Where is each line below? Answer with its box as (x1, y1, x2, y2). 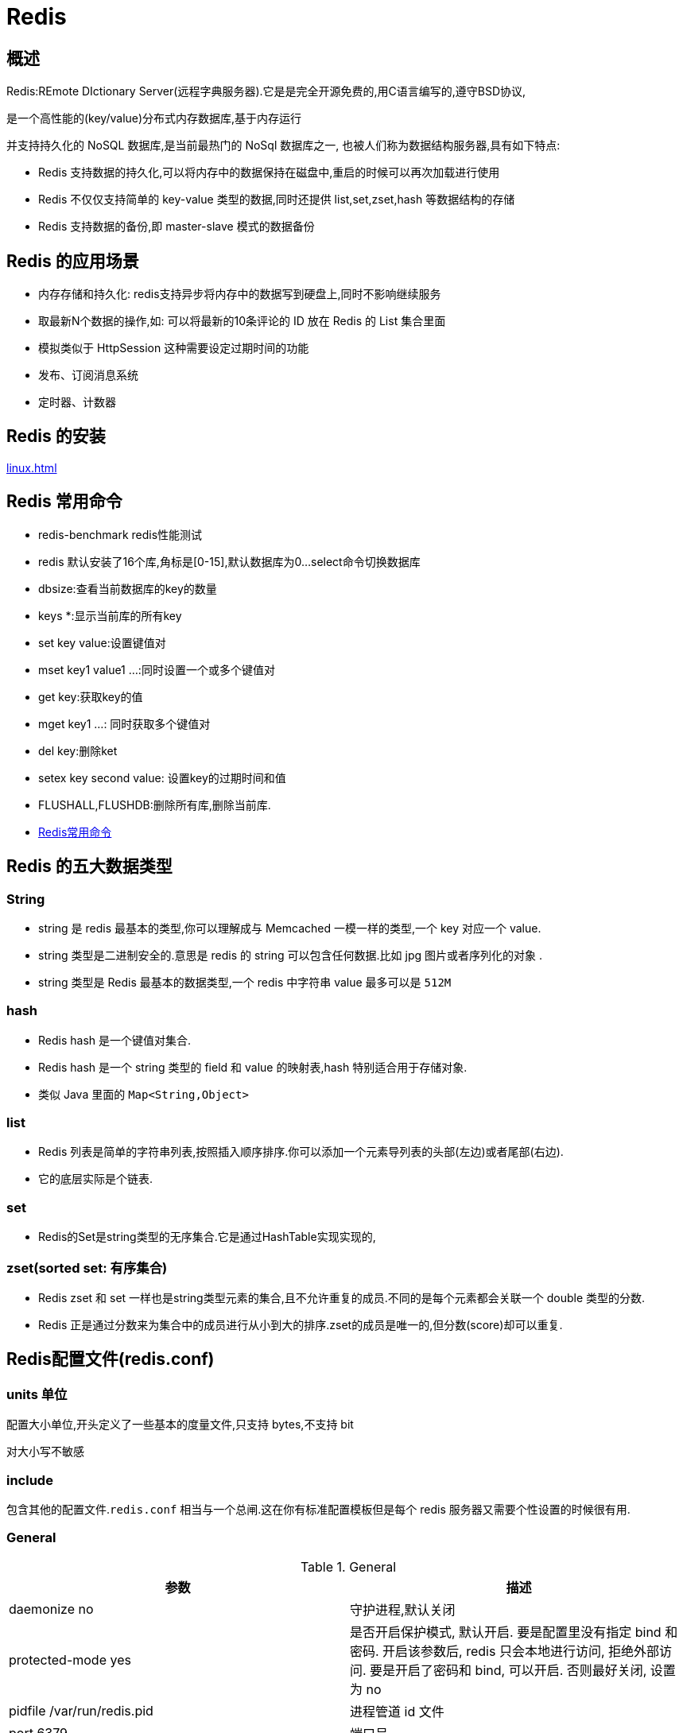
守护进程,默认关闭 (350, 1601, 456, 1618)
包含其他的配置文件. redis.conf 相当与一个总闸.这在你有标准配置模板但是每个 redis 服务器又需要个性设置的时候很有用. (6, 1502, 631, 1516)
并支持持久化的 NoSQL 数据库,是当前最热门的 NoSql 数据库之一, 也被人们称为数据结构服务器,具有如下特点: (6, 138, 561, 153)
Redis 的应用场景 (6, 250, 139, 271)
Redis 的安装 (6, 426, 106, 447)
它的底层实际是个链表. (38, 1172, 153, 1186)
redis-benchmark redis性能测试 (38, 527, 203, 541)
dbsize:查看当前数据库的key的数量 (38, 581, 217, 595)
